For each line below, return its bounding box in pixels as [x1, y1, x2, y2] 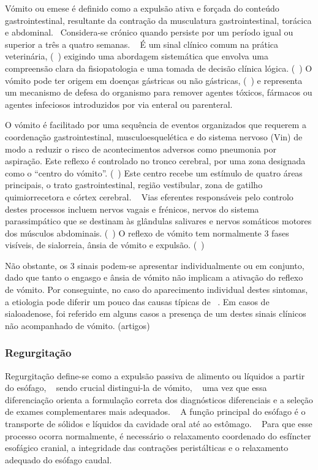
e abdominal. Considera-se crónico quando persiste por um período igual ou [5, 26, 293, 39]
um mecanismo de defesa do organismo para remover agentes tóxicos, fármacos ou [5, 86, 312, 99]
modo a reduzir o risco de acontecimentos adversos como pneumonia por [5, 142, 277, 155]
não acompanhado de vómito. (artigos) [5, 319, 150, 332]
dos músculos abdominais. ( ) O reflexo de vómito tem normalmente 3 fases [5, 226, 289, 239]
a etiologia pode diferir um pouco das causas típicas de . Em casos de [5, 295, 270, 308]
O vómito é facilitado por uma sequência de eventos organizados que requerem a [5, 118, 306, 131]
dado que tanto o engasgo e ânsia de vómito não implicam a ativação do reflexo [5, 271, 303, 284]
